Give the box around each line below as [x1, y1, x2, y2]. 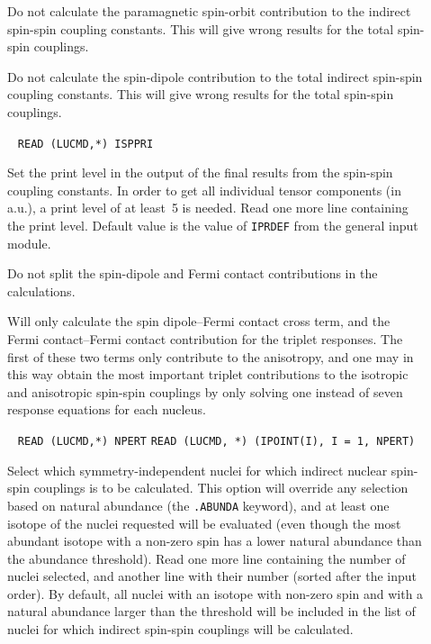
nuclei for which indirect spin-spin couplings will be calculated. [7, 620, 354, 639]
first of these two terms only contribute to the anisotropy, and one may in [7, 347, 414, 366]
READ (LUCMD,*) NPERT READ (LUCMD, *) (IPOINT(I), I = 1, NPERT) [17, 435, 416, 448]
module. [7, 233, 51, 252]
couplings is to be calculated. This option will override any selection [33, 478, 409, 497]
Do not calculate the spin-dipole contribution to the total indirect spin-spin [7, 67, 423, 86]
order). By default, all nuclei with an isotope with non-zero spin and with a [7, 584, 424, 603]
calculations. [7, 281, 76, 300]
